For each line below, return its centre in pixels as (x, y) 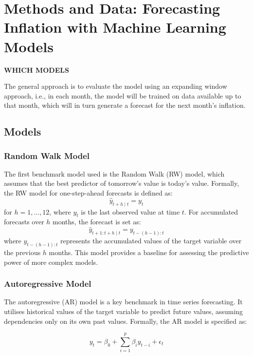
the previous (22, 252)
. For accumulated (211, 211)
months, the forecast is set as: (97, 222)
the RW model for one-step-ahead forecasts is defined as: (88, 193)
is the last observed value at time (130, 211)
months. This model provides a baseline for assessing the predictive (149, 252)
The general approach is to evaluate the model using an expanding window (116, 86)
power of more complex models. (51, 262)
